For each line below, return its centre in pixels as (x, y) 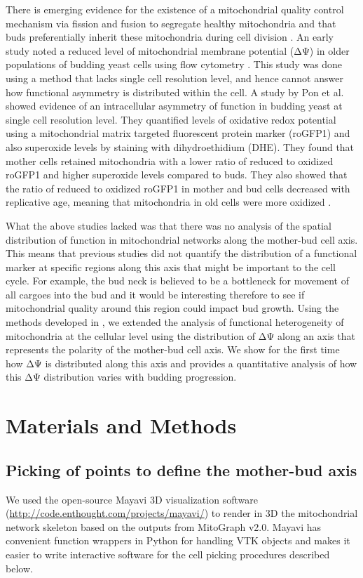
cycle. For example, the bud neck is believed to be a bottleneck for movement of (177, 281)
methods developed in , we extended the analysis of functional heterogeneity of (175, 322)
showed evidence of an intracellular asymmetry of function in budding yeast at (174, 106)
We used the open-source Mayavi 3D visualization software (132, 499)
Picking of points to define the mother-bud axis (181, 469)
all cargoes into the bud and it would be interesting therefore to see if (155, 294)
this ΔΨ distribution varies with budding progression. (121, 377)
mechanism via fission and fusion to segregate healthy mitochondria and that (171, 23)
